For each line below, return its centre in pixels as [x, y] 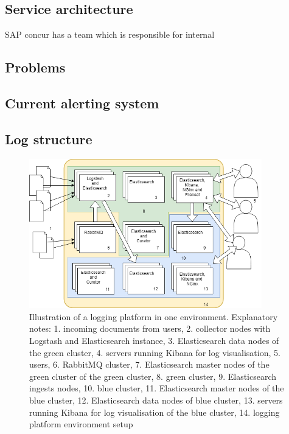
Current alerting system [82, 103]
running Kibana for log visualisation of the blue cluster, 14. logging [155, 412]
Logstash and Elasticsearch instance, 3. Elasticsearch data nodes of [154, 341]
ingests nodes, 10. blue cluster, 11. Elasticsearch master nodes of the [157, 388]
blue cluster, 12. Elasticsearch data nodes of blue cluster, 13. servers [156, 400]
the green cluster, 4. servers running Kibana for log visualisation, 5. [155, 352]
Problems [35, 67]
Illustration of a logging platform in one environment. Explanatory [154, 316]
